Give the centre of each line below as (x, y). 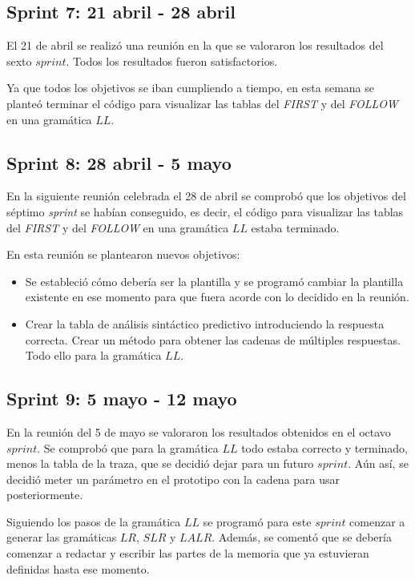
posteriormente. (45, 495)
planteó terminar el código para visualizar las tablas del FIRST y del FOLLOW (202, 103)
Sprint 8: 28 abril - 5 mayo (119, 162)
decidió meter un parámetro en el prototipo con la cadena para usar (173, 479)
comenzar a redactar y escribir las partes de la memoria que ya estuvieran (188, 553)
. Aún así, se (378, 463)
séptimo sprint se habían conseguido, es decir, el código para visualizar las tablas (205, 211)
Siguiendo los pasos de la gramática (94, 521)
